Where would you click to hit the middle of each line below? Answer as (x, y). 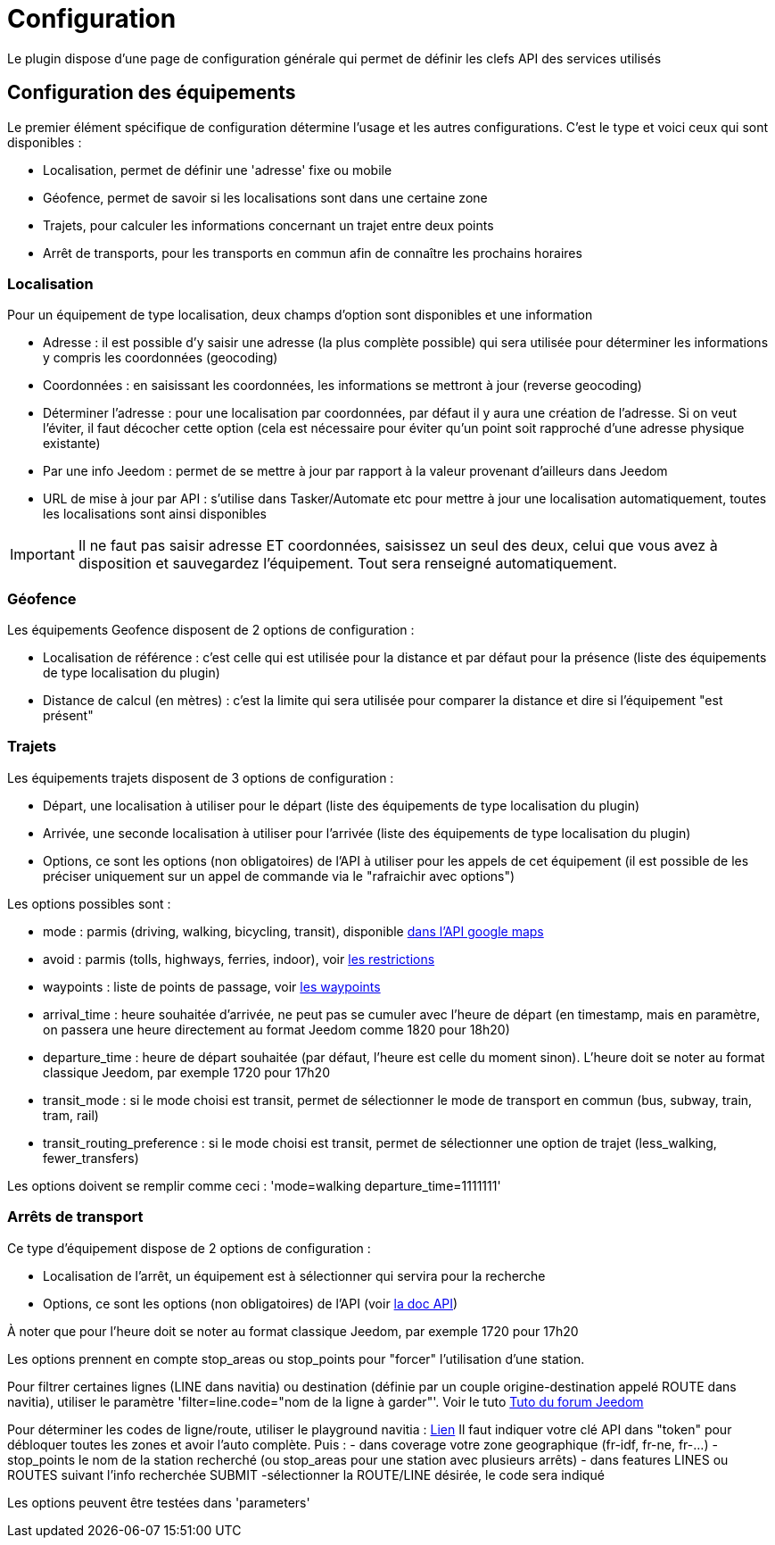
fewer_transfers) (91, 1158)
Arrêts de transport (75, 1217)
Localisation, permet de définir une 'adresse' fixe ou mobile (218, 170)
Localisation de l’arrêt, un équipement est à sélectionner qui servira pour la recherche (294, 1275)
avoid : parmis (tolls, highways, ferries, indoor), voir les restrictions (239, 959)
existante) (72, 444)
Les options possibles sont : (89, 903)
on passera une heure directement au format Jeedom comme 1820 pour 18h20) (276, 1029)
